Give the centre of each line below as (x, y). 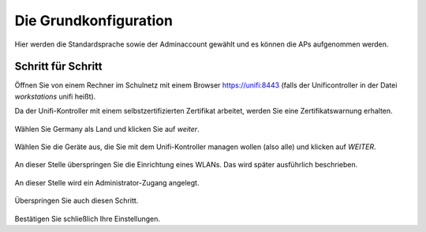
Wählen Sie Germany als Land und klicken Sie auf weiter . (107, 129)
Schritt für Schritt (58, 67)
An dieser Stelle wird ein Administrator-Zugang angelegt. (107, 182)
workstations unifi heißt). (55, 96)
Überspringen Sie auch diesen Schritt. (77, 200)
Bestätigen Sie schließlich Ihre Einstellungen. (88, 219)
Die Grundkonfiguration (94, 21)
